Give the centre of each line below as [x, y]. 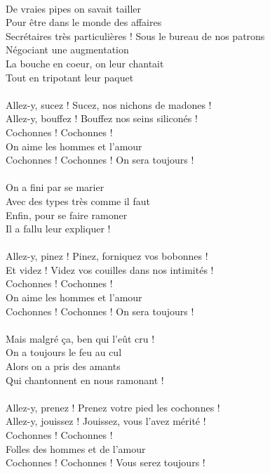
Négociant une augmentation [67, 50]
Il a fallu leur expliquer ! [58, 229]
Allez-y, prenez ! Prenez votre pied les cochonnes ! [113, 407]
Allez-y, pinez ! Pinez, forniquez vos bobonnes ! [107, 256]
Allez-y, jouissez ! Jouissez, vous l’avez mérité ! [106, 421]
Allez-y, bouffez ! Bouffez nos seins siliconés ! [102, 118]
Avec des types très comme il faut [78, 200]
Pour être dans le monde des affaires [84, 22]
